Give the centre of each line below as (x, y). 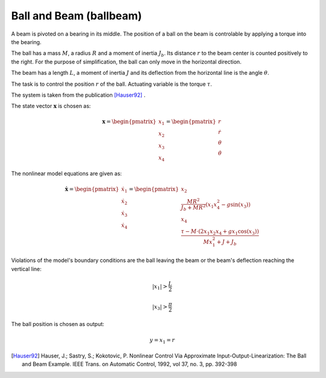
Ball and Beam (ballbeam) (76, 16)
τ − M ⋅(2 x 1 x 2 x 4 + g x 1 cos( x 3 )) (220, 232)
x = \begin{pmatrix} (129, 122)
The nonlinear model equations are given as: (66, 174)
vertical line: (26, 269)
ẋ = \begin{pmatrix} (92, 189)
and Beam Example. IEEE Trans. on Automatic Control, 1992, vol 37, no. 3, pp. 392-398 (129, 364)
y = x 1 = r (162, 341)
